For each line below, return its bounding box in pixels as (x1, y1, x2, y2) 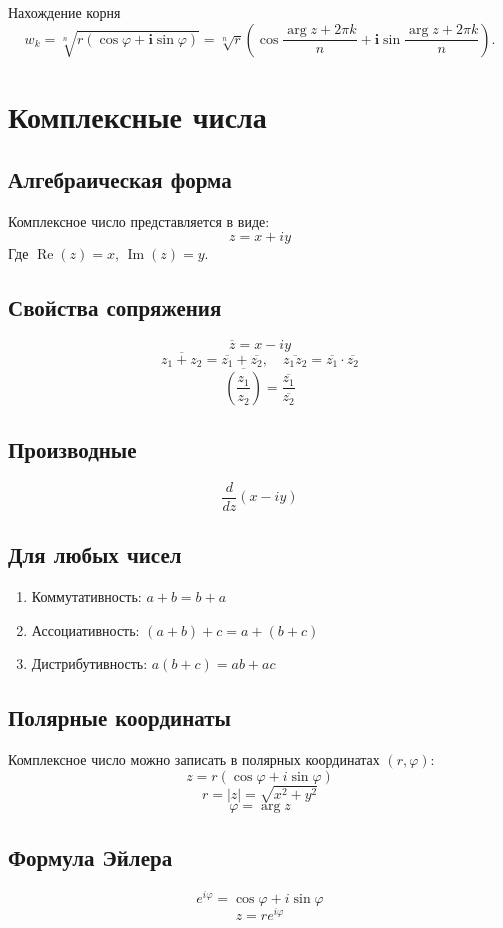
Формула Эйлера (8, 842, 173, 873)
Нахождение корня (8, 2, 121, 22)
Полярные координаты (8, 702, 231, 733)
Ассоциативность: (31, 619, 140, 640)
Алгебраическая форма (8, 164, 232, 195)
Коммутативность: (31, 586, 142, 607)
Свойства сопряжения (8, 291, 222, 322)
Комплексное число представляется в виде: (8, 211, 270, 232)
